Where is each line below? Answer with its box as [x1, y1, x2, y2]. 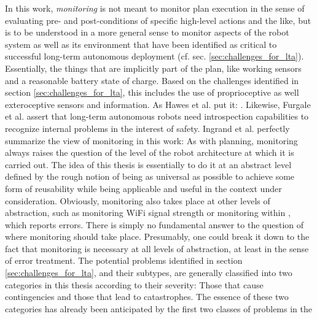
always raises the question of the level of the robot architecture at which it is [5, 146, 294, 159]
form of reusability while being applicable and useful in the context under [5, 182, 282, 194]
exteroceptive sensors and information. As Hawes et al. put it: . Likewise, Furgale [5, 98, 311, 110]
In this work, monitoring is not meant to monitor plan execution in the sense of [5, 2, 305, 14]
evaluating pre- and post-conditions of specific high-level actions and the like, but [5, 13, 311, 26]
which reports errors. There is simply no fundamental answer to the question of [5, 218, 304, 231]
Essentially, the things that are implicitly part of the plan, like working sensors [5, 61, 302, 74]
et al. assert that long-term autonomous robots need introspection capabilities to [5, 110, 309, 123]
